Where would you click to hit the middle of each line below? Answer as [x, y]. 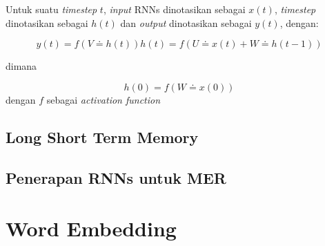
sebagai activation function [104, 99]
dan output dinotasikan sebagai [186, 22]
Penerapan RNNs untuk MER [116, 177]
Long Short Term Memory [102, 136]
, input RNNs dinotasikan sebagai [174, 9]
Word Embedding [91, 228]
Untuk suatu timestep [51, 9]
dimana [21, 66]
